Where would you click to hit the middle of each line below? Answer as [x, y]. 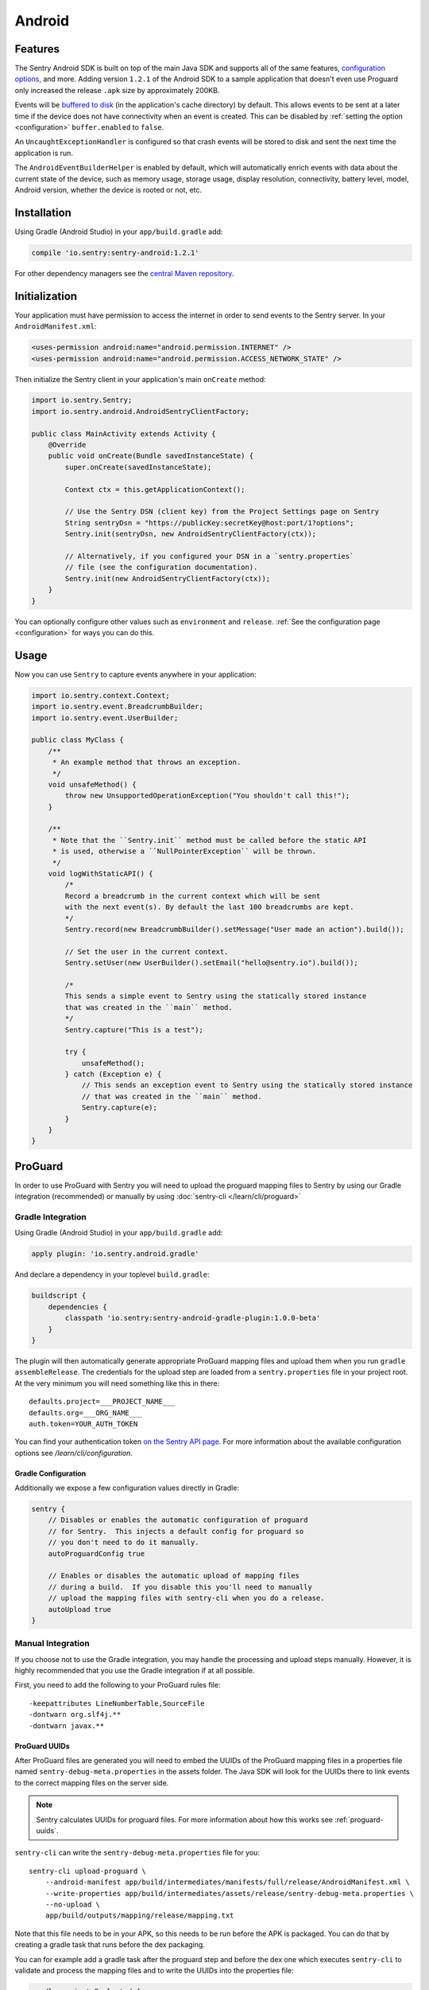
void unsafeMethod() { [92, 784]
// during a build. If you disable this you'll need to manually [180, 1587]
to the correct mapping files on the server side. [92, 1782]
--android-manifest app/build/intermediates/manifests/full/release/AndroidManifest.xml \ [228, 1882]
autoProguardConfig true [97, 1553]
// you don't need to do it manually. [124, 1543]
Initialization [46, 296]
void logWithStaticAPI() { [101, 874]
